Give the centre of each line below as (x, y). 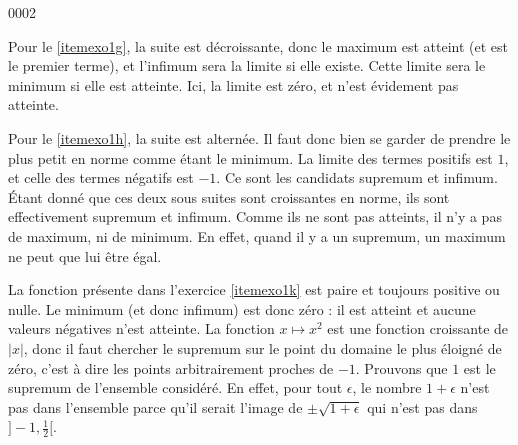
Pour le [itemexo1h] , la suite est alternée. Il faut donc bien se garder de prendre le (259, 137)
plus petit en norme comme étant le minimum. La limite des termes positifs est (250, 157)
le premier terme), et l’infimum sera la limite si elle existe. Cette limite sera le (247, 65)
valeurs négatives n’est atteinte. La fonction (141, 328)
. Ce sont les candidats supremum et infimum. (357, 177)
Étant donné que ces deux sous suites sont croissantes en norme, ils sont (229, 196)
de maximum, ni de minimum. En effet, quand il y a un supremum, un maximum (257, 235)
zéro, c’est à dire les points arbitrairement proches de (171, 367)
